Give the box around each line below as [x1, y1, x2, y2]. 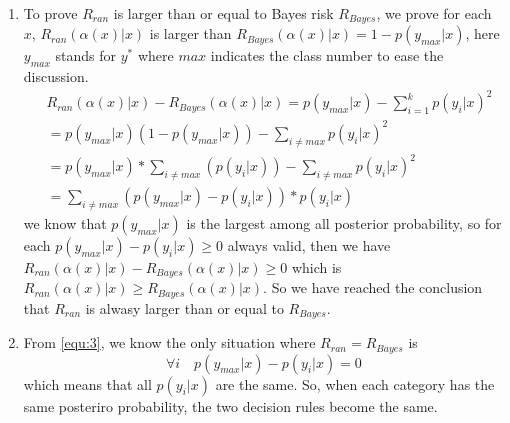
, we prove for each [376, 3, 492, 23]
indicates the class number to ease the [210, 45, 444, 66]
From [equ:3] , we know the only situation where [23, 332, 316, 353]
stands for [55, 45, 117, 66]
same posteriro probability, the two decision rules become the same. [23, 395, 438, 416]
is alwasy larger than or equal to [85, 297, 284, 318]
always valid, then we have [227, 234, 391, 255]
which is [291, 256, 342, 277]
